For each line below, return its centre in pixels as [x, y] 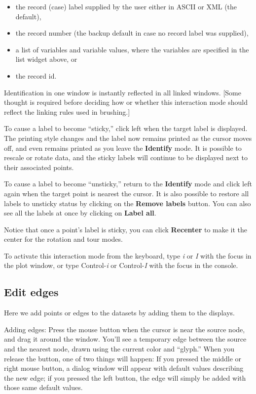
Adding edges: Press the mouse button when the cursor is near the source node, [125, 329]
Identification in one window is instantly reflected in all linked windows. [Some [123, 92]
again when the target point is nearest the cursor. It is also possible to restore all [127, 193]
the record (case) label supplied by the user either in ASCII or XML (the [126, 6]
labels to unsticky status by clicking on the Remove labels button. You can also [128, 203]
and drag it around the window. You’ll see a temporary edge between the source [125, 339]
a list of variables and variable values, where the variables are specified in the [132, 49]
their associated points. [39, 167]
